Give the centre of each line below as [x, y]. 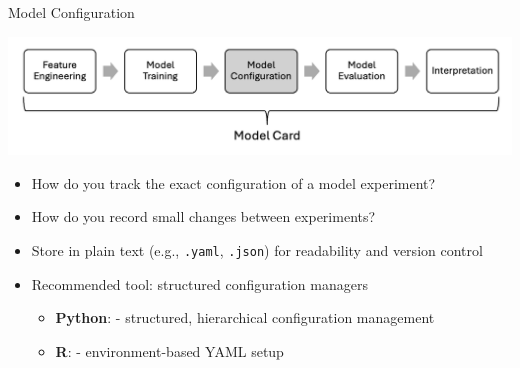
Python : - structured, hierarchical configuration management [245, 317]
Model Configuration [71, 12]
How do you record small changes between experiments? [203, 216]
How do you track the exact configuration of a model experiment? [233, 182]
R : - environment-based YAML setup [169, 350]
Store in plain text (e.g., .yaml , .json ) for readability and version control [257, 249]
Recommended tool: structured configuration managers [199, 283]
